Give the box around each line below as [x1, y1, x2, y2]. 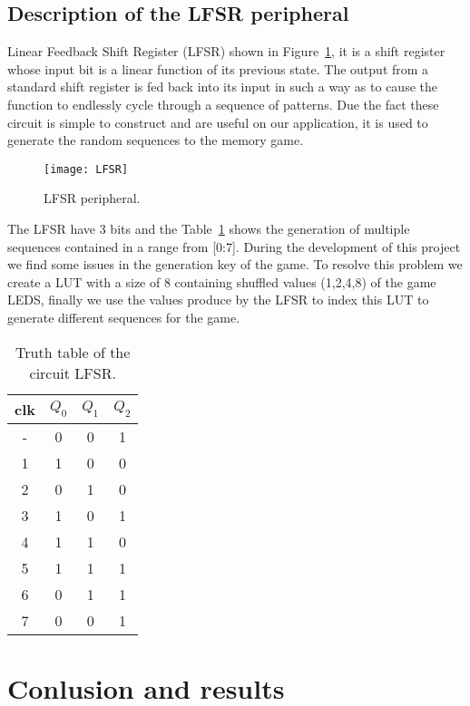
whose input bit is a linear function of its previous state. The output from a [7, 59, 429, 78]
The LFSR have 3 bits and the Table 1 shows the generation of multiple [7, 219, 410, 238]
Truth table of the [15, 341, 131, 363]
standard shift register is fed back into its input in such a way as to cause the [7, 77, 437, 96]
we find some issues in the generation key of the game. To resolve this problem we [7, 255, 463, 274]
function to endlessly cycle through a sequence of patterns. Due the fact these [7, 94, 439, 113]
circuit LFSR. [29, 362, 116, 383]
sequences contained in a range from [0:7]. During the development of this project [7, 237, 461, 256]
